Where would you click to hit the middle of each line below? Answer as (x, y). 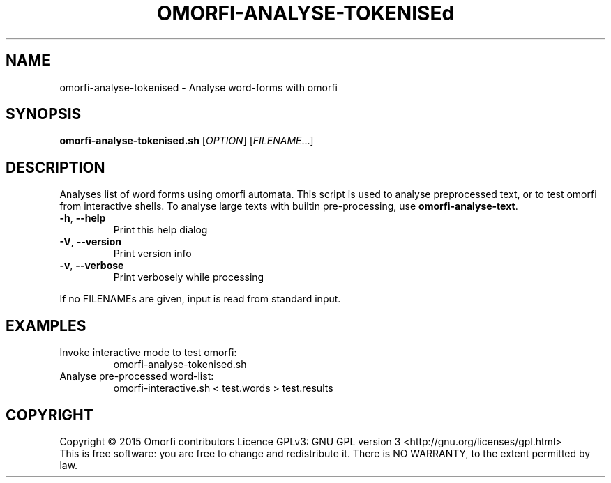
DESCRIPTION (55, 167)
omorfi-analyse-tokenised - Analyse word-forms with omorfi (198, 87)
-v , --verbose (92, 266)
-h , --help (83, 218)
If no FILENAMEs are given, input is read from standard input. (200, 299)
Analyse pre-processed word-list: (137, 376)
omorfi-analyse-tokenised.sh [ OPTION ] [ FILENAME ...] (187, 141)
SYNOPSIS (44, 114)
